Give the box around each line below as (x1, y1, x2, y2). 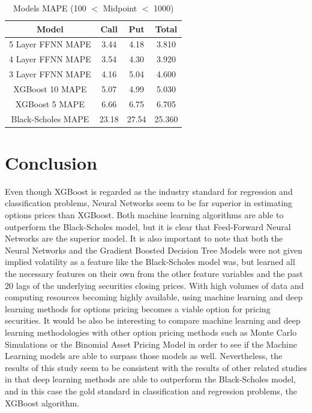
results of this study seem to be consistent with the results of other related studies (5, 361, 307, 373)
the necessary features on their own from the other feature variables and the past (5, 267, 303, 280)
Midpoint (103, 2, 137, 14)
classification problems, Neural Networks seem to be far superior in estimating (5, 197, 293, 209)
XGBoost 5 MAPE (15, 97, 85, 110)
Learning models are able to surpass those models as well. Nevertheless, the (5, 349, 283, 362)
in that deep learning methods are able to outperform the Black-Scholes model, (5, 373, 296, 385)
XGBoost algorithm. (5, 396, 80, 409)
